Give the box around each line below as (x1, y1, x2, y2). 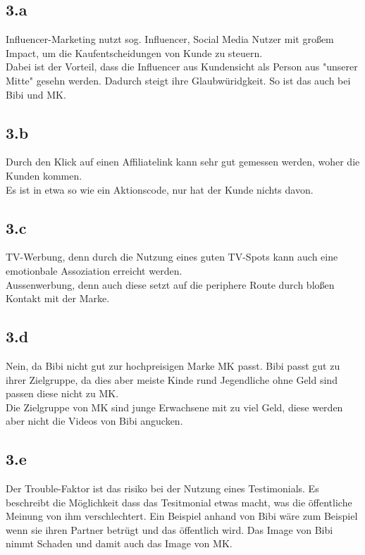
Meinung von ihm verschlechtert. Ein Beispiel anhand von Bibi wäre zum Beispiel (6, 509, 358, 523)
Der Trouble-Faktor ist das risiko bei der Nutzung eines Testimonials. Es (6, 481, 319, 496)
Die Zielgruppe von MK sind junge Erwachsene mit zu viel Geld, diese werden (6, 399, 343, 414)
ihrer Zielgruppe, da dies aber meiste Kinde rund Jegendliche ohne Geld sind (6, 372, 338, 387)
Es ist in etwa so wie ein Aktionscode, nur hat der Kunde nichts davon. (6, 182, 314, 197)
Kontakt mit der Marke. (6, 291, 110, 306)
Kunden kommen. (6, 168, 82, 182)
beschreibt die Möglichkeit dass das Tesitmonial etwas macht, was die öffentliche (6, 494, 352, 509)
